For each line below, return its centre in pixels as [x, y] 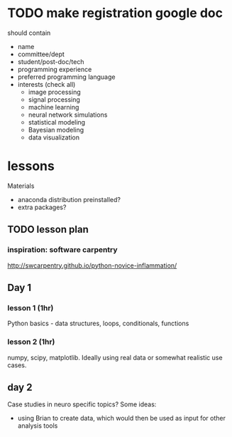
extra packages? [42, 207]
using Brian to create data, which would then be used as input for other [121, 418]
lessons [31, 166]
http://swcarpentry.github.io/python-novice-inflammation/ [92, 265]
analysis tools [38, 426]
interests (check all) [46, 84]
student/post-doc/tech [51, 61]
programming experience [55, 69]
